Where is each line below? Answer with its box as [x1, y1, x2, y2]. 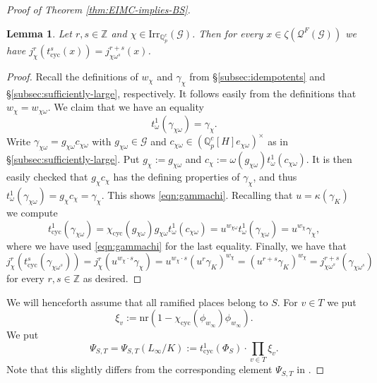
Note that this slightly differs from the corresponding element [6, 362, 273, 377]
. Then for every [192, 25, 263, 40]
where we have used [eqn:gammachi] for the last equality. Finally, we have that [6, 238, 347, 253]
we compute [6, 205, 58, 220]
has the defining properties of [113, 169, 240, 184]
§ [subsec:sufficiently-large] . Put [6, 152, 140, 166]
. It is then [306, 152, 352, 166]
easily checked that [6, 169, 88, 184]
